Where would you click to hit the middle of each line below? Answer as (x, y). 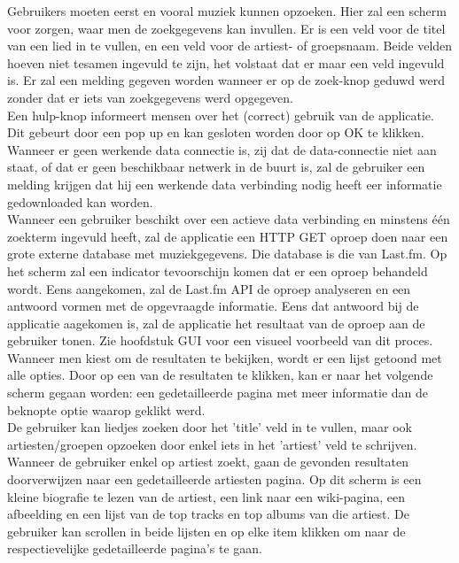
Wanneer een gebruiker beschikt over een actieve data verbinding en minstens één (229, 219)
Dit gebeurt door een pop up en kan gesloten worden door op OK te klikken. (216, 132)
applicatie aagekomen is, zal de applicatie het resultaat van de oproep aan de (216, 323)
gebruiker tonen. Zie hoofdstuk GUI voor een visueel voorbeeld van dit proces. (220, 340)
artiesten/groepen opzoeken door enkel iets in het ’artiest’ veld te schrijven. (212, 444)
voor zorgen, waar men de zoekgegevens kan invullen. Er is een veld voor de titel (226, 28)
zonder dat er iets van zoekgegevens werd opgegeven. (150, 97)
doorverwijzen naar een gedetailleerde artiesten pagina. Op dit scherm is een (214, 479)
